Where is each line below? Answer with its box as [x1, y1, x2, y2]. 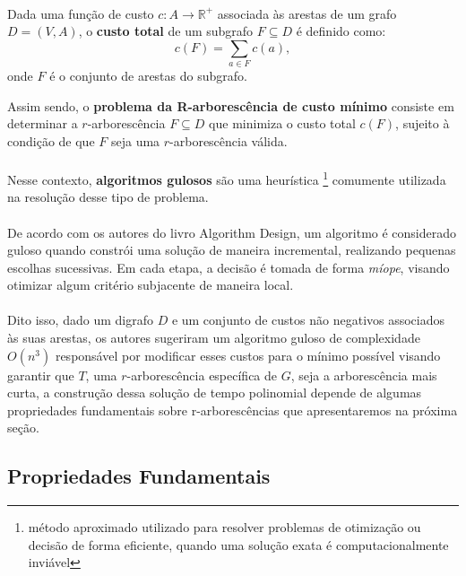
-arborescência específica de [126, 365, 278, 384]
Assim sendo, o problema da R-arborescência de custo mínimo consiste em [7, 96, 454, 115]
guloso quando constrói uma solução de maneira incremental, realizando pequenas [7, 240, 456, 259]
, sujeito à [395, 114, 450, 133]
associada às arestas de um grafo [217, 4, 397, 22]
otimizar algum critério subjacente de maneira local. [7, 275, 294, 294]
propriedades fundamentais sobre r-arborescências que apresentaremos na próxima [7, 400, 458, 419]
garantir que [7, 365, 74, 384]
